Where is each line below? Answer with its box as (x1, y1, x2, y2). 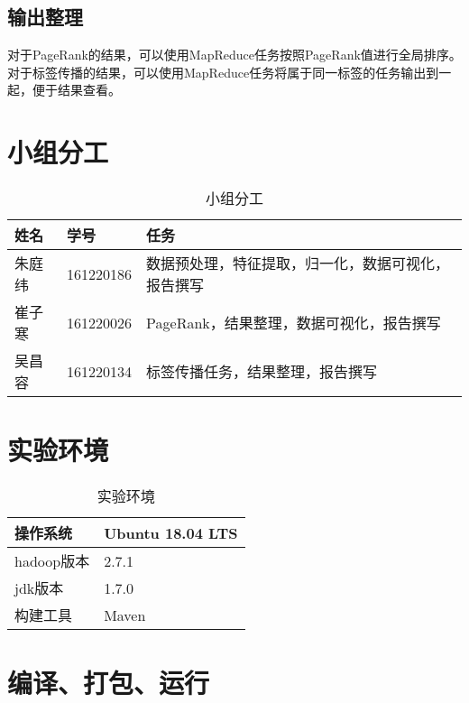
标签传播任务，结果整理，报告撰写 (146, 361, 378, 383)
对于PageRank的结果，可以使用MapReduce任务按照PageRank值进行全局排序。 (7, 45, 462, 64)
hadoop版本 (14, 550, 90, 572)
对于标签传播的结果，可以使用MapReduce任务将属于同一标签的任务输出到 (7, 62, 439, 81)
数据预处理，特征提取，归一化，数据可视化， (146, 253, 450, 274)
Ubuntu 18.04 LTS (104, 522, 238, 543)
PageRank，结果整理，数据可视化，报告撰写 (146, 312, 441, 334)
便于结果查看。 (32, 80, 121, 99)
